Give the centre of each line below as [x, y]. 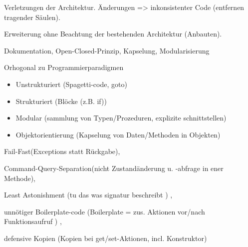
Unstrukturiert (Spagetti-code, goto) [71, 84]
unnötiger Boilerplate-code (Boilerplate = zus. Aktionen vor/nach [105, 211]
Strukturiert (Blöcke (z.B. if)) [61, 101]
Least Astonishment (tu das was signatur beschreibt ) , [88, 195]
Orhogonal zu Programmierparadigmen [64, 67]
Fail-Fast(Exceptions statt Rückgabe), [62, 151]
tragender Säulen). [32, 17]
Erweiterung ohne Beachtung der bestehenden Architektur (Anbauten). [113, 34]
